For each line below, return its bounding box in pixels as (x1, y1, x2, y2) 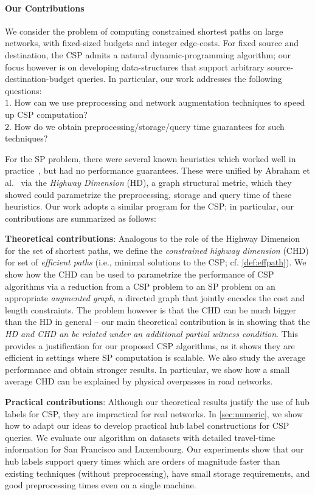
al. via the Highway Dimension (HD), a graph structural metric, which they (5, 176, 292, 188)
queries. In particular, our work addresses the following (77, 72, 282, 85)
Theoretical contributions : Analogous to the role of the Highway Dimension (5, 232, 300, 245)
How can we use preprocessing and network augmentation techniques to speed (14, 96, 305, 109)
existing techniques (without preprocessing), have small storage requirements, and (5, 466, 310, 479)
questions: (5, 84, 42, 97)
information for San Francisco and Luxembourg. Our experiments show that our (5, 443, 304, 456)
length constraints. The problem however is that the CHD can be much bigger (5, 303, 296, 316)
